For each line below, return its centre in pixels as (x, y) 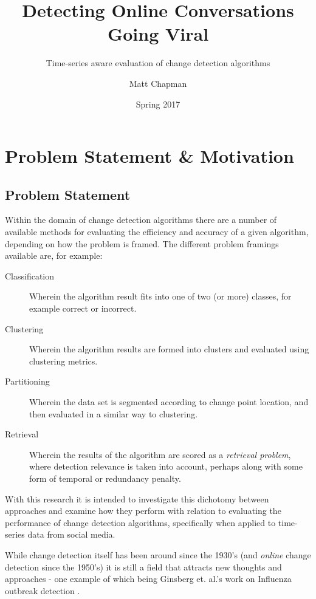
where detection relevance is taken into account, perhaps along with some (166, 466)
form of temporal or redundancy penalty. (105, 478)
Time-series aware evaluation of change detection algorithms (158, 63)
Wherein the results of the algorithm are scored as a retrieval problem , (160, 454)
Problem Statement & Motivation (149, 156)
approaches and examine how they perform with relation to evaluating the (143, 511)
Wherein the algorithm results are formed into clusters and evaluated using (169, 349)
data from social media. (71, 534)
